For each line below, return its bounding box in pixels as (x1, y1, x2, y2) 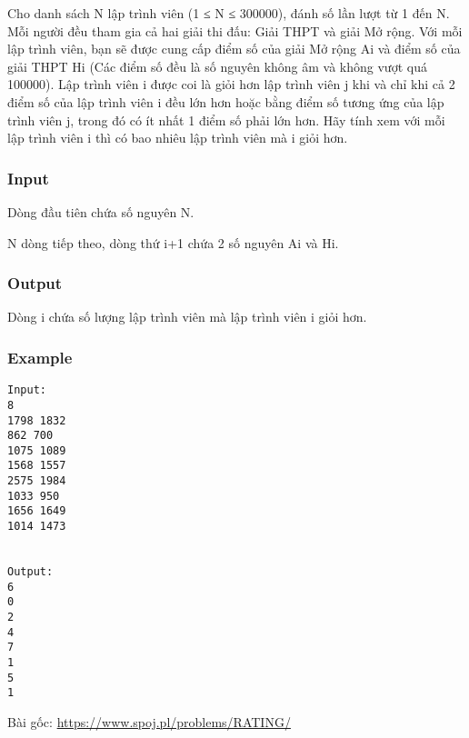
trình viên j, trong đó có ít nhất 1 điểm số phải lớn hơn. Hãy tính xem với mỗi (7, 110, 445, 129)
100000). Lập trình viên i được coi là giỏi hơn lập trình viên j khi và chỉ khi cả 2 (7, 75, 455, 94)
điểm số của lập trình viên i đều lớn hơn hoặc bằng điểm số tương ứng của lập (7, 92, 444, 111)
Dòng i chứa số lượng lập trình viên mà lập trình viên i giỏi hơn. (7, 307, 367, 326)
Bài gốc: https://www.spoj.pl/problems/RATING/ (7, 712, 291, 731)
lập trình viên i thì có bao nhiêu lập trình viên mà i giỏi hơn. (7, 128, 348, 147)
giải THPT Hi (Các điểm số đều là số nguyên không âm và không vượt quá (7, 56, 427, 75)
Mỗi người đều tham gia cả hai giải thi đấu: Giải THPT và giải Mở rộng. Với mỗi (7, 21, 463, 40)
